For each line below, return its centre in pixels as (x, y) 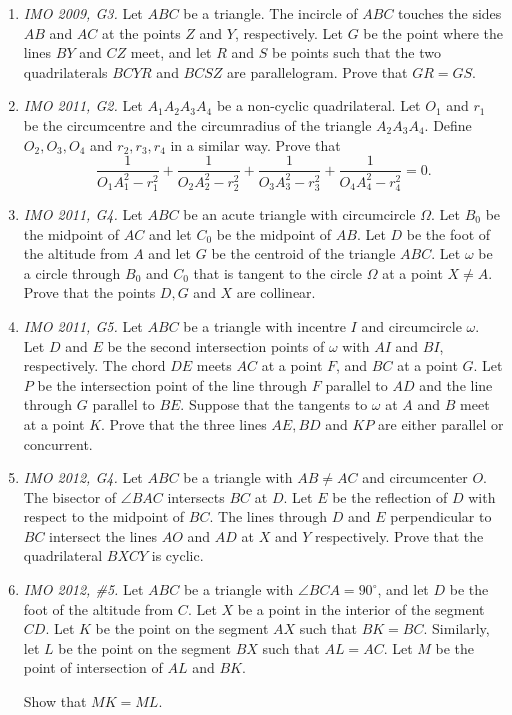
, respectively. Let (288, 32)
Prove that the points (89, 292)
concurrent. (58, 443)
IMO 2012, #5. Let (83, 589)
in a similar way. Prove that (255, 144)
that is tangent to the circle (278, 272)
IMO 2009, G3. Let (83, 13)
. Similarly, (456, 628)
